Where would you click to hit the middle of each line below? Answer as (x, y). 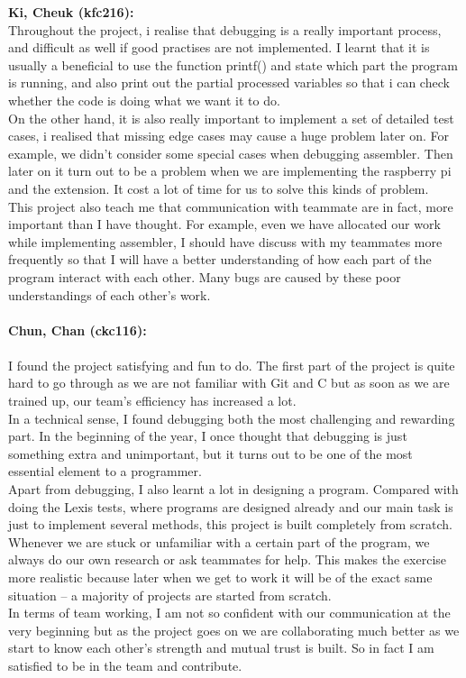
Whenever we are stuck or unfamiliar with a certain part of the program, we (219, 541)
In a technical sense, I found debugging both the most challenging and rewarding (232, 418)
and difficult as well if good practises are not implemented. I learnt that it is (219, 47)
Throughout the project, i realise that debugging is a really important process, (225, 29)
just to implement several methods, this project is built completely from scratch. (230, 524)
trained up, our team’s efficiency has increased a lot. (152, 401)
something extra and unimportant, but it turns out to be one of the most (210, 453)
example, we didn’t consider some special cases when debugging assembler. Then (231, 153)
